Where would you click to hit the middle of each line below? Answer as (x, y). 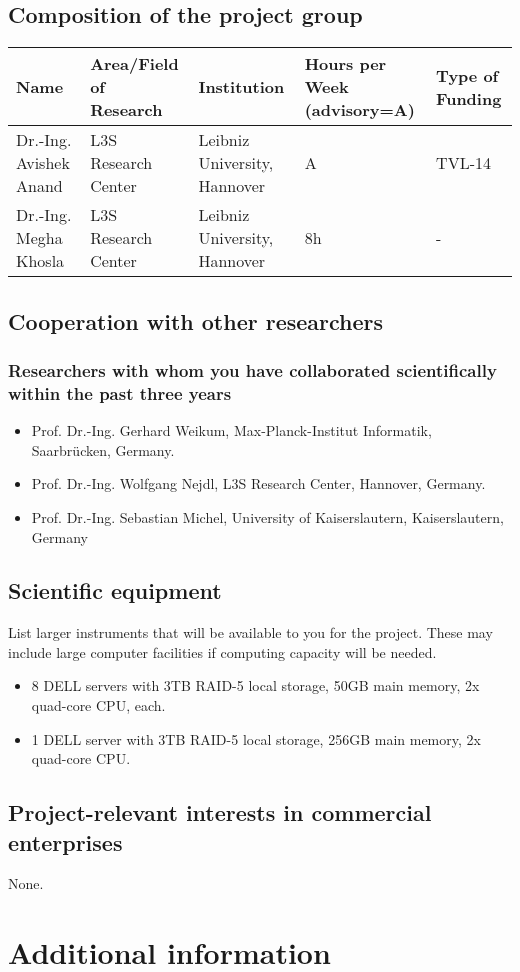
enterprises (65, 841)
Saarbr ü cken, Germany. (103, 449)
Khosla (40, 261)
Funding (469, 98)
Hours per (345, 64)
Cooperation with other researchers (196, 320)
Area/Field (134, 64)
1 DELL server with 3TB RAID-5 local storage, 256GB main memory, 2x (256, 738)
